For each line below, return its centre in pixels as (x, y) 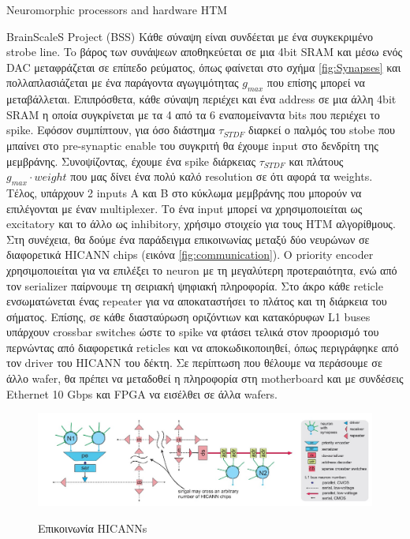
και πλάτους (316, 161)
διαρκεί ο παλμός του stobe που (322, 130)
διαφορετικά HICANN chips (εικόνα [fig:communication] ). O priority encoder (190, 255)
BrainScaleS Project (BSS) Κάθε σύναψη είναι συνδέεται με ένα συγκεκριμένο (190, 36)
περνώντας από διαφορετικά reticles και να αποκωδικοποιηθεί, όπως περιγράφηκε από (203, 347)
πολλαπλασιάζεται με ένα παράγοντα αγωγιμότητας (123, 82)
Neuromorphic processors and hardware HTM (117, 9)
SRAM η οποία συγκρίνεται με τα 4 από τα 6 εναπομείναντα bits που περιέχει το (193, 114)
